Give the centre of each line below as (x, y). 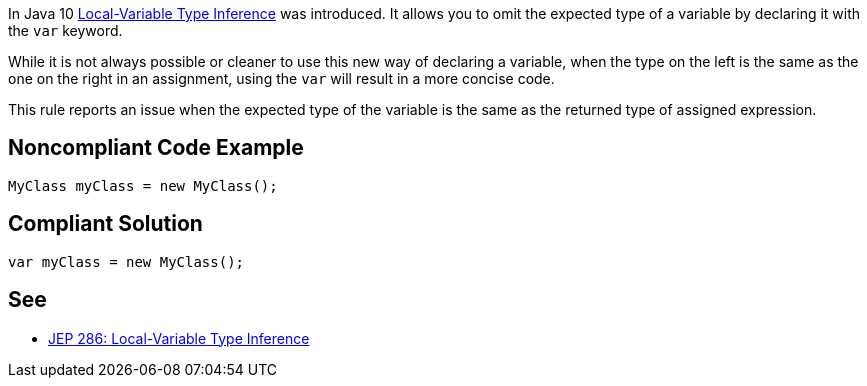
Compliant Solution (105, 224)
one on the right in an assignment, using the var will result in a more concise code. (281, 78)
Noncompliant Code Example (156, 148)
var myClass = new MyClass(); (126, 261)
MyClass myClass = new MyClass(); (143, 185)
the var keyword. (65, 30)
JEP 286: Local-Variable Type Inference (179, 338)
